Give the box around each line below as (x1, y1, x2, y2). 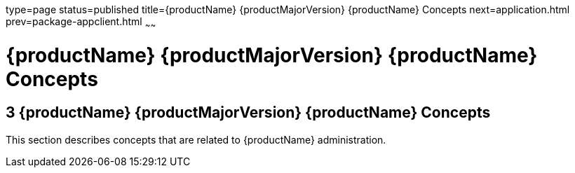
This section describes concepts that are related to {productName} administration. (6, 133, 386, 146)
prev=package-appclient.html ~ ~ (6, 15, 156, 30)
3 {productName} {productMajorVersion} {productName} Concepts (6, 104, 491, 122)
